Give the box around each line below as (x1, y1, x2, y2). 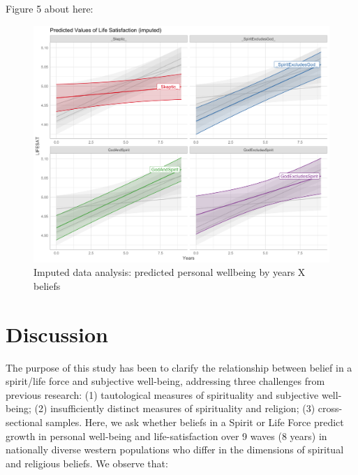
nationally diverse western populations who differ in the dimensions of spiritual (6, 442, 344, 457)
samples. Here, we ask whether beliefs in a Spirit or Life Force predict (45, 414, 344, 429)
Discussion (6, 319, 108, 348)
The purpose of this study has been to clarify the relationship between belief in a (6, 360, 352, 374)
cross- (318, 401, 343, 416)
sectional (6, 414, 43, 429)
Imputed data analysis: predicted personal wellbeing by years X (33, 265, 306, 279)
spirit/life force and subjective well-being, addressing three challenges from (6, 374, 325, 388)
